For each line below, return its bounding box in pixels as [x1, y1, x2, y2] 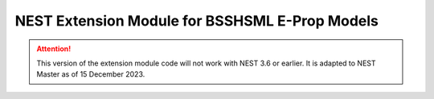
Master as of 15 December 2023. [36, 69, 145, 79]
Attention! [36, 44, 72, 53]
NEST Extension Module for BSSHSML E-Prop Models [14, 12, 379, 30]
